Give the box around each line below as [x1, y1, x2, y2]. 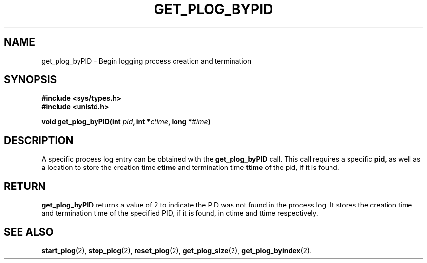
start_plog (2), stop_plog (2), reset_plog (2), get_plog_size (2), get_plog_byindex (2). [41, 246, 312, 255]
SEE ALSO [4, 225, 54, 238]
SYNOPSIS [4, 74, 57, 86]
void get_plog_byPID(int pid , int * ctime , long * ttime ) [41, 117, 211, 126]
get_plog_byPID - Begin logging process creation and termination [41, 56, 252, 65]
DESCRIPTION [4, 134, 74, 147]
